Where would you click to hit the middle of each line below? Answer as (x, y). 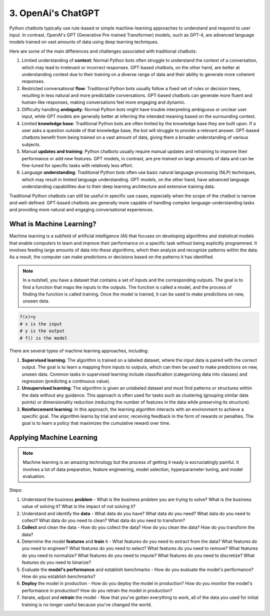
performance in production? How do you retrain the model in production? (97, 590)
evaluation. (34, 476)
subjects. (31, 144)
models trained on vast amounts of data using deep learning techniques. (84, 42)
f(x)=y (28, 317)
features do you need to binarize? (56, 562)
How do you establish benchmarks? (59, 576)
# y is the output (42, 331)
